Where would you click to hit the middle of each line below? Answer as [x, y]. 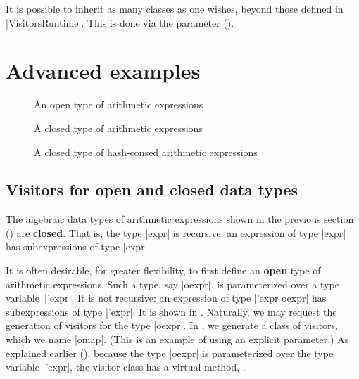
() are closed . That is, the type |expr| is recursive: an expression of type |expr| [176, 232]
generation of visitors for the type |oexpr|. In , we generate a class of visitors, [172, 325]
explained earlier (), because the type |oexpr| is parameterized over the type [170, 353]
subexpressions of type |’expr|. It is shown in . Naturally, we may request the [171, 311]
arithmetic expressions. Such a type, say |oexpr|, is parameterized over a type [172, 284]
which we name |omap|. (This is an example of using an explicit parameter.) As [177, 339]
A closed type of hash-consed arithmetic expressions [146, 152]
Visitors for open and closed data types [152, 189]
